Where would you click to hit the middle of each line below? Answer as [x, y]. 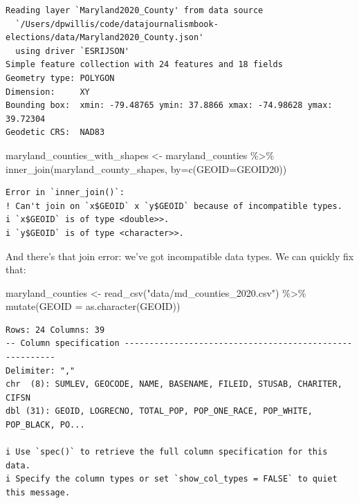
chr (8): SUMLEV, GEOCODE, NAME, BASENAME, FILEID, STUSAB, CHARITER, [174, 384]
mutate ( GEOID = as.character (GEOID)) [93, 306]
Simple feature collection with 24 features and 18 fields [144, 65]
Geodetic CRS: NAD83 [55, 132]
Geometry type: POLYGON [60, 78]
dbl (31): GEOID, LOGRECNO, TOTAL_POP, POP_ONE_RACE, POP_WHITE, [159, 411]
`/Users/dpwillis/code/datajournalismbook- [117, 24]
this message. [38, 493]
